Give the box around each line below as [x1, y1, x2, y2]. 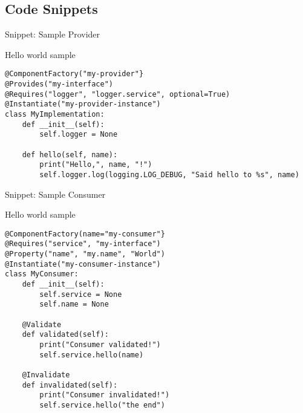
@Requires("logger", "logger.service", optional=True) [5, 89, 230, 99]
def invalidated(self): [22, 380, 118, 389]
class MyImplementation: [5, 110, 105, 119]
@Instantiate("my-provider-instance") [5, 100, 161, 109]
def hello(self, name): [22, 150, 118, 159]
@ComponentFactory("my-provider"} [5, 70, 144, 79]
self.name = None [39, 300, 109, 309]
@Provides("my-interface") [5, 80, 113, 89]
